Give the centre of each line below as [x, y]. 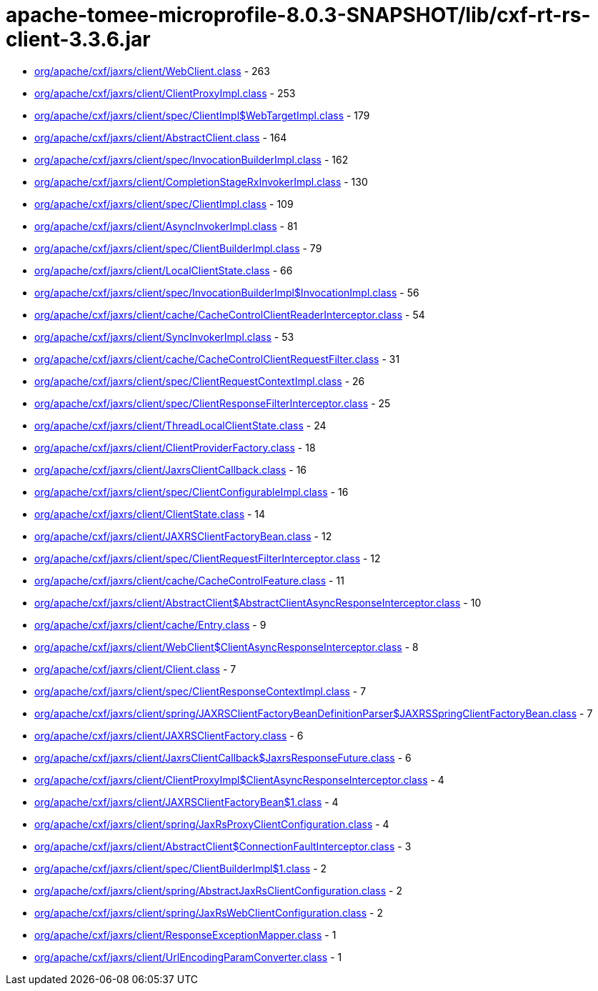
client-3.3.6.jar [78, 39]
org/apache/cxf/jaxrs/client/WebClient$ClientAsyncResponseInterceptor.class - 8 [226, 647]
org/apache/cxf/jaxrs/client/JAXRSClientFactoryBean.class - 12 [183, 536]
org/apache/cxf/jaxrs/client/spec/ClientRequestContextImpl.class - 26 [200, 381]
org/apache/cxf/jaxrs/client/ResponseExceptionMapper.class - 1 [185, 935]
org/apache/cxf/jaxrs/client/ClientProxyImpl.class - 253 [165, 93]
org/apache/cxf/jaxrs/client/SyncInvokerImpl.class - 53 [164, 337]
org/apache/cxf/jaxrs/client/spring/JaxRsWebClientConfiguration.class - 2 [209, 912]
